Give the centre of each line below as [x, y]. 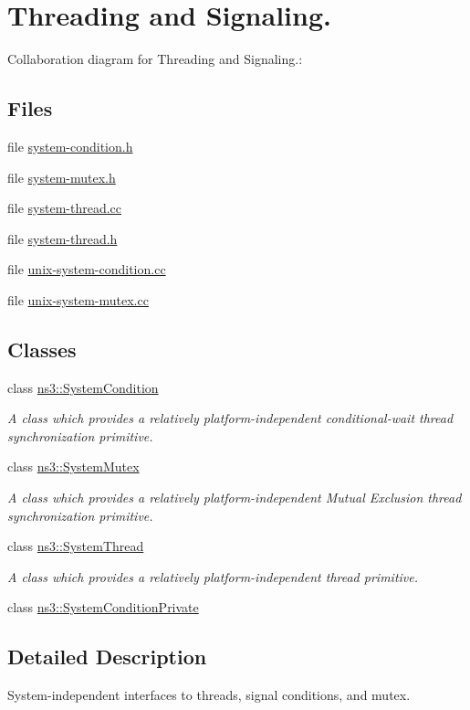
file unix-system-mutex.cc [78, 299]
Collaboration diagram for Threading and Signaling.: [155, 59]
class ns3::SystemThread [76, 546]
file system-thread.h [63, 238]
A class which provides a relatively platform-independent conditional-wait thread [230, 418]
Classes [42, 349]
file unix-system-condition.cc [87, 269]
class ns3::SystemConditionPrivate [103, 607]
